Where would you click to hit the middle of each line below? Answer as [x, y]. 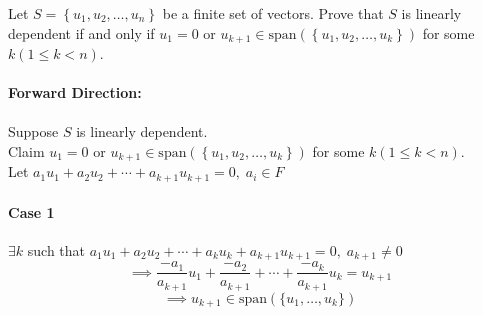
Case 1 [31, 211]
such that [56, 249]
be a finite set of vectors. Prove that [273, 13]
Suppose [33, 131]
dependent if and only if [81, 32]
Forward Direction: [75, 92]
